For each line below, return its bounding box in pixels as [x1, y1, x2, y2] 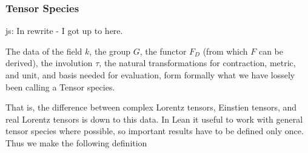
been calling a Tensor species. [5, 80, 115, 93]
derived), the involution [5, 56, 93, 69]
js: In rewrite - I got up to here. [5, 24, 123, 37]
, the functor [139, 44, 187, 57]
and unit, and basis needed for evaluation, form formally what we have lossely [5, 69, 295, 81]
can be [258, 44, 284, 57]
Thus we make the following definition [5, 136, 147, 149]
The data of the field [5, 44, 82, 57]
